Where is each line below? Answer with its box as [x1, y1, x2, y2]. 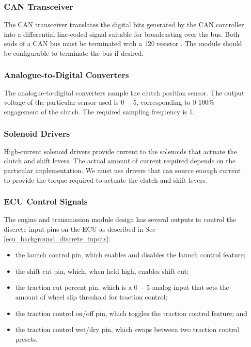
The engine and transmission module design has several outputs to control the [4, 214, 236, 224]
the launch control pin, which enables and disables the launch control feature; [15, 250, 246, 260]
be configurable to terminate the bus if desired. [4, 48, 144, 58]
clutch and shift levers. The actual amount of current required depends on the [4, 156, 235, 166]
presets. [15, 333, 38, 344]
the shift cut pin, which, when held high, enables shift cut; [15, 266, 189, 276]
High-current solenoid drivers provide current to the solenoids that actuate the [4, 146, 237, 156]
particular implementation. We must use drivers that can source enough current [4, 165, 241, 175]
